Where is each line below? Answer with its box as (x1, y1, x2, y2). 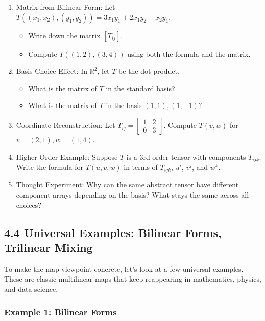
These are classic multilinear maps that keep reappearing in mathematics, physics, (4, 273, 261, 284)
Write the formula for (16, 162, 83, 173)
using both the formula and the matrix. (127, 48, 251, 59)
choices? (16, 199, 41, 210)
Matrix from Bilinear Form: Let (16, 2, 115, 12)
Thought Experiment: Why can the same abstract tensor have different (16, 179, 239, 190)
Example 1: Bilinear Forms (4, 305, 117, 318)
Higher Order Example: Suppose (16, 151, 118, 162)
